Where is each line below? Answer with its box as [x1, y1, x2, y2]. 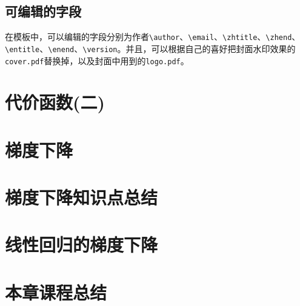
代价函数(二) [5, 90, 105, 115]
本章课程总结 [5, 279, 107, 304]
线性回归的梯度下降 [5, 232, 158, 257]
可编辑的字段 [5, 2, 81, 21]
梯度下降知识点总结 [5, 185, 158, 210]
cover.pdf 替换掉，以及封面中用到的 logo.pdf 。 [5, 54, 189, 67]
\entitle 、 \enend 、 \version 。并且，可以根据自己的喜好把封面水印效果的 [5, 42, 296, 55]
